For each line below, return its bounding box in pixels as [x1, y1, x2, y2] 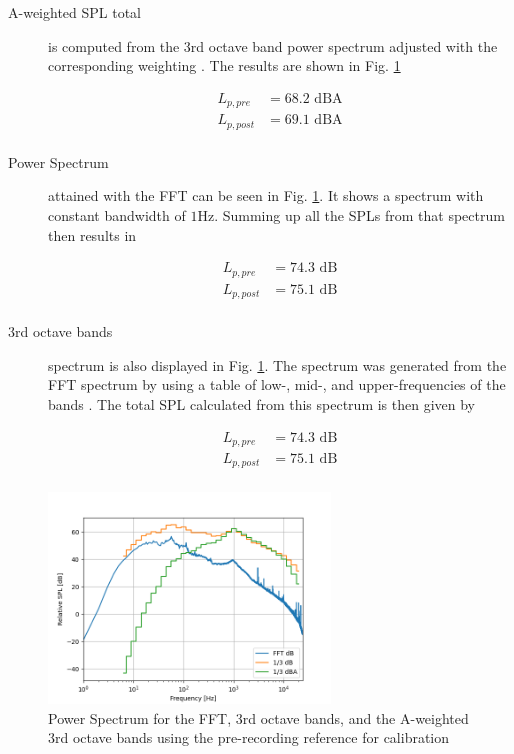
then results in [48, 224, 137, 245]
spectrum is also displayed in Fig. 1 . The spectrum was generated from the [48, 354, 507, 375]
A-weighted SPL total [8, 2, 141, 22]
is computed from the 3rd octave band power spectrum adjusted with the [48, 35, 498, 56]
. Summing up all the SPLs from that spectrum [214, 204, 505, 225]
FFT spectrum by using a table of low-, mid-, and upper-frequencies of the [48, 374, 506, 395]
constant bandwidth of [48, 204, 186, 225]
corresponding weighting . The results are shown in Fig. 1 [48, 55, 401, 76]
